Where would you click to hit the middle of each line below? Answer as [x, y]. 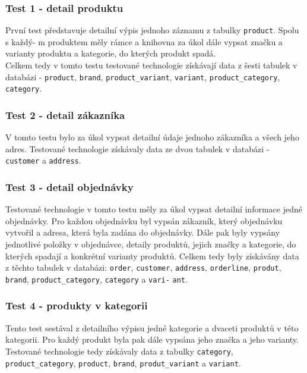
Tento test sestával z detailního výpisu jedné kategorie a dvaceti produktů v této [152, 327]
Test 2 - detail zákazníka [65, 115]
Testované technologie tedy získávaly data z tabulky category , [119, 351]
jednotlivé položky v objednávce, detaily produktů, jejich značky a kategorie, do [151, 244]
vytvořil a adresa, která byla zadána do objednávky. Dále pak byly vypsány [143, 232]
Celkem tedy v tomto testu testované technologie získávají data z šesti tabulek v [151, 65]
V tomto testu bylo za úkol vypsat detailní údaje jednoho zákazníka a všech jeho [152, 137]
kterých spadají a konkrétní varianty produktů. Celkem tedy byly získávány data [152, 256]
